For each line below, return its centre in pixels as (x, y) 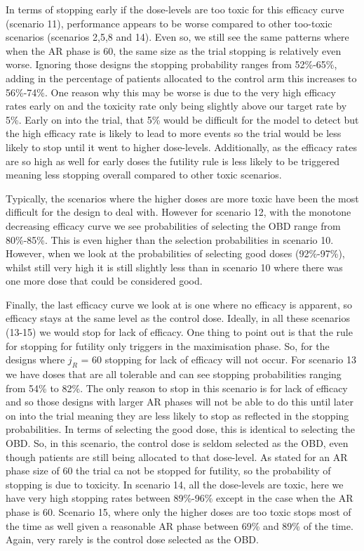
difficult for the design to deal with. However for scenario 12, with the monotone (178, 212)
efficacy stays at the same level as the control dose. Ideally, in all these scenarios (178, 318)
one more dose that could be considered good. (104, 281)
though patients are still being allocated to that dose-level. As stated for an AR (177, 456)
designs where (35, 359)
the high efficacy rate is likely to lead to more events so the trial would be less (174, 133)
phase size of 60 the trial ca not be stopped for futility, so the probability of (168, 471)
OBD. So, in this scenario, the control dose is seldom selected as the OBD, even (177, 443)
